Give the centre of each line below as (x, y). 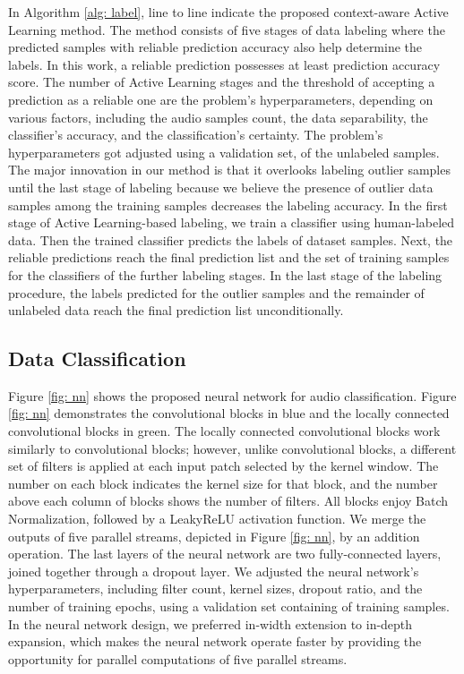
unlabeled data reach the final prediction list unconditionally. (176, 310)
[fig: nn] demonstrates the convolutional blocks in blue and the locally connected (229, 413)
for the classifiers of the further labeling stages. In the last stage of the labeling (225, 274)
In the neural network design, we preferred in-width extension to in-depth (211, 623)
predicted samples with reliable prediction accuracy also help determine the (215, 47)
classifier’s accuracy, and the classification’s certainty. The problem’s (196, 135)
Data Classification (97, 358)
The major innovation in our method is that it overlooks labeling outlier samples (229, 170)
